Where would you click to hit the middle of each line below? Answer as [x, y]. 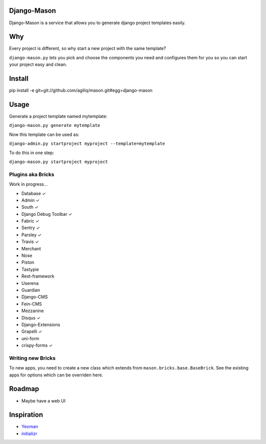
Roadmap [24, 389]
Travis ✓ [30, 242]
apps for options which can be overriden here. [56, 375]
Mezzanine [33, 311]
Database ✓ [34, 193]
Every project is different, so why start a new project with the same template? [87, 48]
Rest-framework [38, 276]
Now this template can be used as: [44, 134]
